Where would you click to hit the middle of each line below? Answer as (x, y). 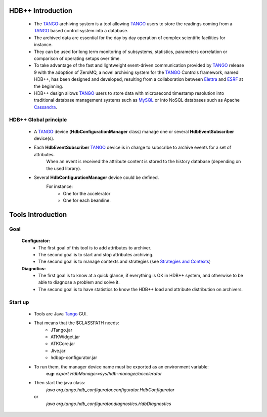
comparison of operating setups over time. (77, 58)
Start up (19, 302)
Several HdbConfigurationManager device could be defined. (96, 178)
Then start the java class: (60, 383)
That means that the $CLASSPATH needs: (77, 323)
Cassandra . (45, 107)
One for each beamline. (87, 200)
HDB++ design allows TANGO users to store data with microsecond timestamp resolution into (129, 93)
